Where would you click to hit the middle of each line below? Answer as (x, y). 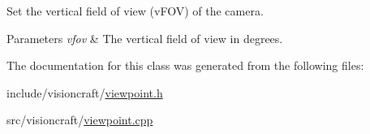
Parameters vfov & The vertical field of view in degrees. (145, 38)
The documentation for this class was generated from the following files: (185, 65)
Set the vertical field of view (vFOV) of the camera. (135, 11)
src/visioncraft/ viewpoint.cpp (80, 120)
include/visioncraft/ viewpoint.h (85, 92)
